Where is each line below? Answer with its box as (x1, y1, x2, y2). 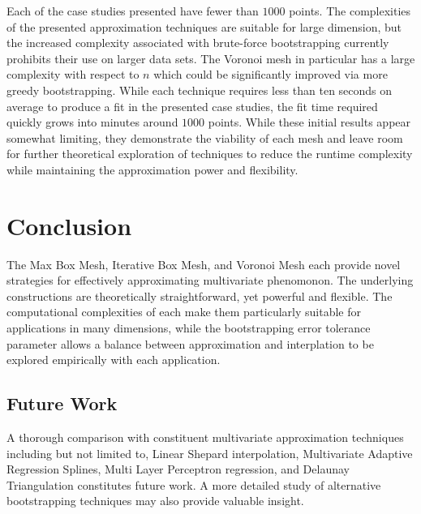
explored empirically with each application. (6, 351, 221, 368)
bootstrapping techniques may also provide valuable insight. (6, 492, 304, 509)
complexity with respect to (6, 66, 140, 83)
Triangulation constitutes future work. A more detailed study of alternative (6, 476, 381, 493)
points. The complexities (289, 2, 411, 19)
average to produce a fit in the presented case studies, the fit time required (6, 97, 378, 114)
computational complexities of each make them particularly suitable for (6, 303, 361, 320)
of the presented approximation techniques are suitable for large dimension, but (6, 18, 402, 35)
